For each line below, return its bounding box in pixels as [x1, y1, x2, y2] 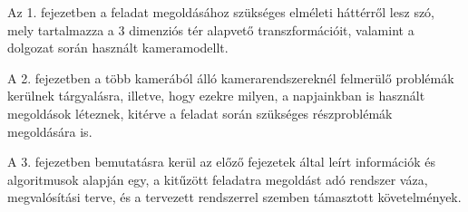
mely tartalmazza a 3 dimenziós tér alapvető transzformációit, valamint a [7, 20, 414, 39]
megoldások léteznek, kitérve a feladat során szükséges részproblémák [7, 103, 393, 122]
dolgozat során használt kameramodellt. [7, 38, 229, 57]
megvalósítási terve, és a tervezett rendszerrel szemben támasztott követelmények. [7, 188, 462, 207]
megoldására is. [7, 121, 93, 140]
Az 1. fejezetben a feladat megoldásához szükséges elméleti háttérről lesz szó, [7, 3, 435, 21]
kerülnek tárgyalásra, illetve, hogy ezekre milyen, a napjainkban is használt [7, 86, 425, 105]
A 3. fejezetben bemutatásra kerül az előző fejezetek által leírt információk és [7, 152, 435, 171]
